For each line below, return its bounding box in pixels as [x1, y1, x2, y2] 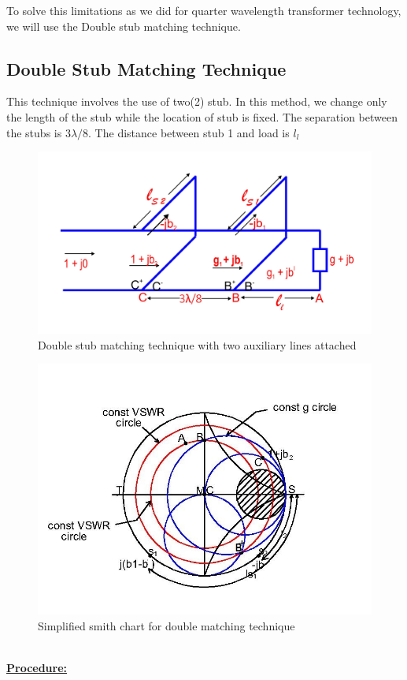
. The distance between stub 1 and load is [88, 124, 290, 140]
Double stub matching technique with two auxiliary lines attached [38, 336, 357, 353]
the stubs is [6, 124, 62, 140]
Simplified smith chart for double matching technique [38, 618, 295, 633]
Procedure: [6, 659, 68, 676]
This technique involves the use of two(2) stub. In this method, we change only [6, 93, 387, 110]
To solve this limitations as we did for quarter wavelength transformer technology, [6, 2, 401, 18]
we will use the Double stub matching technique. [6, 17, 241, 34]
